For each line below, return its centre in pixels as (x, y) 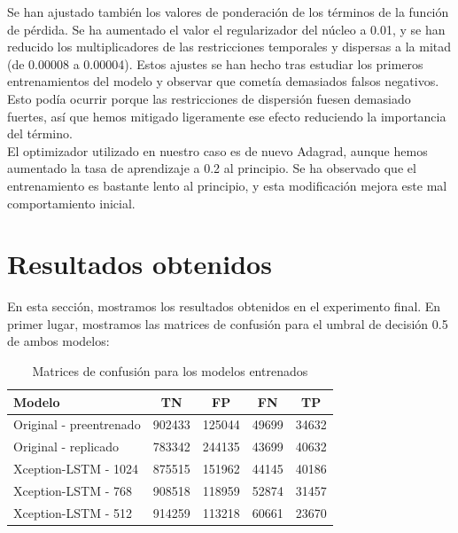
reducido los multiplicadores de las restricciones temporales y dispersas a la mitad (229, 47)
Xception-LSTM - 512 (73, 512)
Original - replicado (66, 447)
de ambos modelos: (58, 341)
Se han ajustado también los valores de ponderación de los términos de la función (228, 12)
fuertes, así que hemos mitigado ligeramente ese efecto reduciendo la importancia (227, 116)
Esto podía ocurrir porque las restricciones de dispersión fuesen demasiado (209, 98)
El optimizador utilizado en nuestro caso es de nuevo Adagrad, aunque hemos (217, 150)
